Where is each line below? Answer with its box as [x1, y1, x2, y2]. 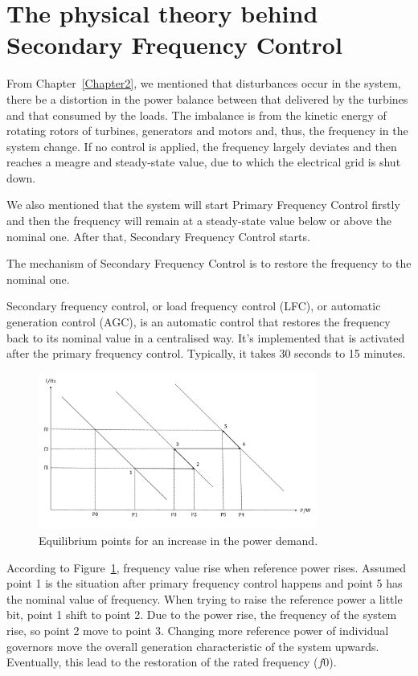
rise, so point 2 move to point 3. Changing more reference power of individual [6, 621, 389, 638]
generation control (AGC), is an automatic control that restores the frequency [6, 313, 391, 330]
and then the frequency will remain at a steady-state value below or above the [6, 212, 391, 229]
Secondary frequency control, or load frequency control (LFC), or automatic [6, 297, 381, 314]
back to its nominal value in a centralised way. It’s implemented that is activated [6, 329, 405, 346]
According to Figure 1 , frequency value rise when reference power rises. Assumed [6, 559, 407, 576]
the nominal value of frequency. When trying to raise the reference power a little [6, 590, 403, 607]
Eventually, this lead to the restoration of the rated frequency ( [6, 653, 318, 670]
